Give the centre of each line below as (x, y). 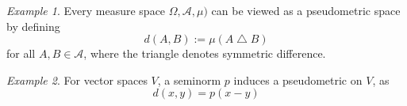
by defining (33, 26)
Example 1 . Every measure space (86, 10)
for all (21, 53)
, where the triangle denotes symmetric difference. (205, 53)
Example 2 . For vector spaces (77, 79)
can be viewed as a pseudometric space (306, 10)
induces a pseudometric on (298, 79)
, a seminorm (189, 79)
